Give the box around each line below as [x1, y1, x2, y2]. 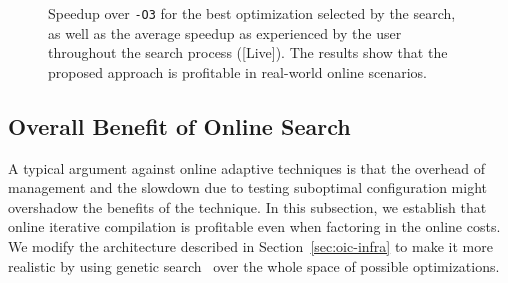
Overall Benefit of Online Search [8, 110, 351, 141]
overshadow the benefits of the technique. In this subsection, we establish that [8, 196, 487, 217]
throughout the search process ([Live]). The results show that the [48, 42, 448, 63]
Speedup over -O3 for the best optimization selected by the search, [48, 3, 456, 23]
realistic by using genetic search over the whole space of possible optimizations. [8, 255, 500, 276]
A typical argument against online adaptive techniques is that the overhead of [8, 157, 486, 178]
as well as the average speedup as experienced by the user [48, 22, 402, 43]
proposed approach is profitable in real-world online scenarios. [48, 61, 427, 82]
